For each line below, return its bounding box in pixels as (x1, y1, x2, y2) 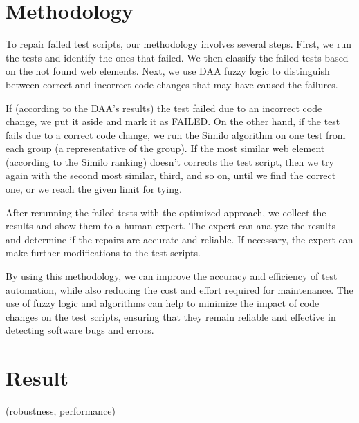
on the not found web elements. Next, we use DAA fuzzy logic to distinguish (6, 64, 330, 78)
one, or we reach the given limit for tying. (6, 182, 182, 196)
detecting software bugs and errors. (6, 323, 154, 337)
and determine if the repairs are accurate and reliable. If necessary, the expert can (6, 232, 353, 246)
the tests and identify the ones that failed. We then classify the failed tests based (6, 50, 349, 64)
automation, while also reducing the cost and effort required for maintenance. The (6, 282, 353, 297)
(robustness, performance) (6, 404, 116, 418)
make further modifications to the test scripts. (6, 245, 201, 260)
